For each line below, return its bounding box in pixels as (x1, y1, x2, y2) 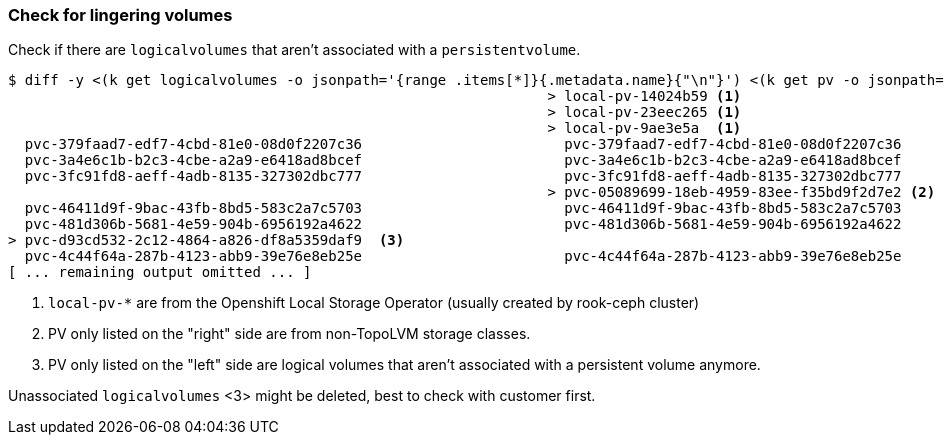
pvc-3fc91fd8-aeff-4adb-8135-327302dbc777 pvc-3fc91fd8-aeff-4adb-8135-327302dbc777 (24, 168, 902, 185)
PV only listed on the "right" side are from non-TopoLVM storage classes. (48, 325, 531, 343)
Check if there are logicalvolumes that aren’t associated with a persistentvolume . (8, 41, 581, 59)
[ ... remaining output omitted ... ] (8, 264, 312, 281)
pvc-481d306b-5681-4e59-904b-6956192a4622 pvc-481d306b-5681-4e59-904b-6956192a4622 (24, 216, 902, 233)
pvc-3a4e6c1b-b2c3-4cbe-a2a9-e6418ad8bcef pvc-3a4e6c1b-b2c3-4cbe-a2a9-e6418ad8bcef (24, 152, 902, 169)
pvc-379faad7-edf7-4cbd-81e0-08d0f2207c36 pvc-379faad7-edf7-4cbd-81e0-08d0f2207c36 (24, 136, 902, 153)
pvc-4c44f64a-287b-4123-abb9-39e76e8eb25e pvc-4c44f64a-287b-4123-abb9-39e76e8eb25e (24, 248, 902, 265)
